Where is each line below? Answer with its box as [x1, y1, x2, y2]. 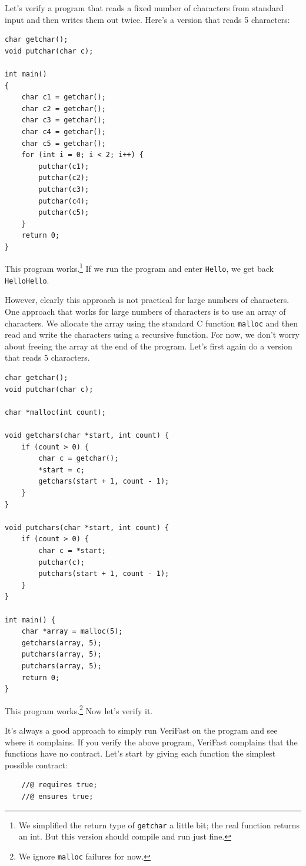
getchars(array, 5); [21, 638, 102, 647]
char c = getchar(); [38, 454, 119, 463]
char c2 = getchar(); [21, 104, 106, 113]
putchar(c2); [38, 174, 89, 182]
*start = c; [38, 465, 85, 474]
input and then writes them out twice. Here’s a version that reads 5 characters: [5, 13, 290, 25]
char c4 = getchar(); [21, 127, 106, 136]
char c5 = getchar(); [21, 139, 106, 148]
